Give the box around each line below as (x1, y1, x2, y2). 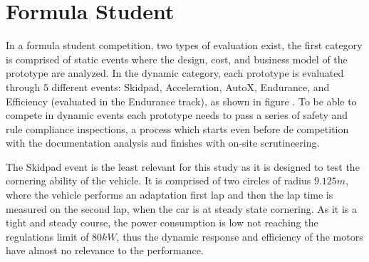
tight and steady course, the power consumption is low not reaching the (6, 215, 318, 230)
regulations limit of (6, 229, 89, 243)
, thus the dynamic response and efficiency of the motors (116, 229, 363, 243)
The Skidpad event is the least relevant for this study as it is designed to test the (6, 159, 360, 174)
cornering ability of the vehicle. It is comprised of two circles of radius (6, 173, 311, 188)
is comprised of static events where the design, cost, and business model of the (6, 51, 348, 66)
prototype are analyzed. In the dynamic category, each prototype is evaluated (6, 65, 344, 80)
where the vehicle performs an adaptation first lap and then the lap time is (6, 187, 333, 202)
